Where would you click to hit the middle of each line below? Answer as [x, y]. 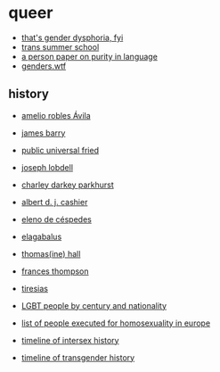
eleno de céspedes [57, 219]
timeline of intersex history [70, 340]
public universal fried [60, 150]
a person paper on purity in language [89, 56]
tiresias [34, 288]
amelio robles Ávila [56, 115]
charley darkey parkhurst [68, 185]
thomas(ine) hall [51, 253]
